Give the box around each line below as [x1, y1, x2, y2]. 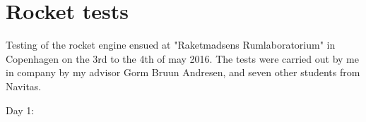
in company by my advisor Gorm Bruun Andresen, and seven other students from [6, 65, 360, 80]
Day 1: [6, 102, 35, 117]
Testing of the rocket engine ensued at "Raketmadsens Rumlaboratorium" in [6, 37, 336, 52]
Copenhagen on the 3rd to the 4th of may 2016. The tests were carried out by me [6, 51, 359, 66]
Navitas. [6, 78, 42, 93]
